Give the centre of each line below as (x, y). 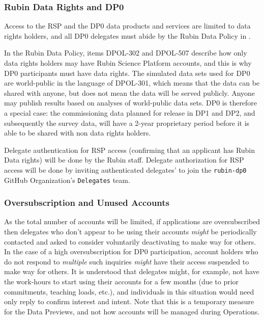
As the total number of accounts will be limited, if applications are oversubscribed (132, 221)
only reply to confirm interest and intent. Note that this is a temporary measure (129, 301)
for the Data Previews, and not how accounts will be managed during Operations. (132, 311)
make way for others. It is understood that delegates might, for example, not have (132, 271)
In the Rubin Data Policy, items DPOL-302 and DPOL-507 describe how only (126, 53)
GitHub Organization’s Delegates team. (67, 180)
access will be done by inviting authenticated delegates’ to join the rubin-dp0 (125, 169)
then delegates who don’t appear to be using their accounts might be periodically (130, 232)
